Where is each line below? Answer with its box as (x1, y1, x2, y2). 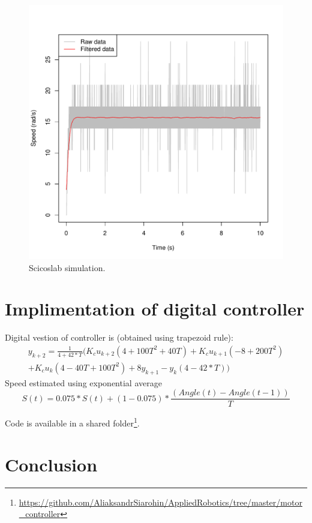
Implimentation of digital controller (5, 296, 305, 321)
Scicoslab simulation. (29, 261, 106, 273)
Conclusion (5, 452, 98, 476)
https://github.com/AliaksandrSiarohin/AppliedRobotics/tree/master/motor (19, 495, 302, 508)
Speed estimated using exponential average (5, 376, 162, 389)
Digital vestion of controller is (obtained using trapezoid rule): (5, 331, 233, 344)
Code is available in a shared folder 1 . (5, 415, 140, 429)
